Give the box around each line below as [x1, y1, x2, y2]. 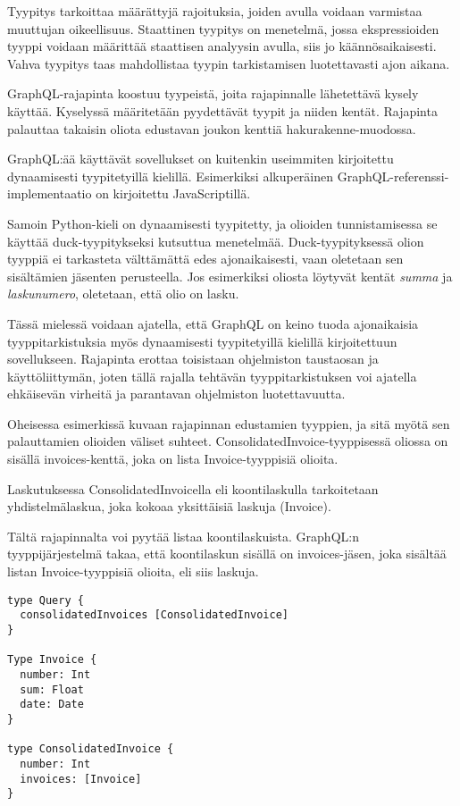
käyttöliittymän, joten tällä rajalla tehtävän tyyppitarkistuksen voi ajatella [7, 366, 417, 385]
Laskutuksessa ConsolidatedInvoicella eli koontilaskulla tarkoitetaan [7, 479, 379, 498]
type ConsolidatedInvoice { [7, 743, 174, 756]
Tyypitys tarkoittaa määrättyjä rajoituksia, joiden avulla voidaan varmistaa [7, 2, 422, 20]
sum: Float [20, 683, 84, 696]
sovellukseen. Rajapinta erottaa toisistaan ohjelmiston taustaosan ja [7, 349, 379, 368]
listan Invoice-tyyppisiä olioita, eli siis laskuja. [7, 562, 259, 581]
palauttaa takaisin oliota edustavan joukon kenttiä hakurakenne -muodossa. [7, 119, 416, 138]
